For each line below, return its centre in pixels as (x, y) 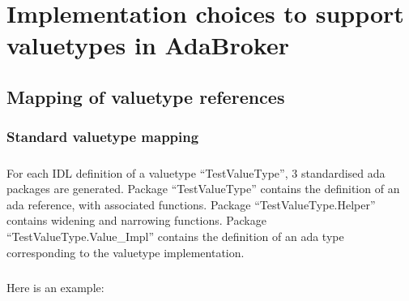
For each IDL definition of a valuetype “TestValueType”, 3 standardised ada (196, 172)
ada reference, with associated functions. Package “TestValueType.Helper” (191, 204)
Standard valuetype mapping (103, 137)
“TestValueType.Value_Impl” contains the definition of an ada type (175, 236)
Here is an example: (55, 287)
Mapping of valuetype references (146, 96)
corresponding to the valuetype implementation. (126, 252)
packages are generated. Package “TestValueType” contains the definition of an (203, 189)
